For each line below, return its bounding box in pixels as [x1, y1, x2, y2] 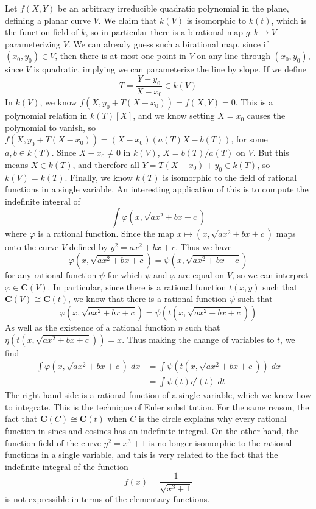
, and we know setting [133, 109, 215, 122]
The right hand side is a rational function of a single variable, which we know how [5, 388, 312, 401]
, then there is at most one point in [55, 49, 186, 62]
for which [107, 269, 142, 281]
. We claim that [98, 13, 157, 26]
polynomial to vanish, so [5, 121, 96, 133]
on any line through [197, 49, 270, 62]
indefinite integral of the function [5, 460, 128, 472]
